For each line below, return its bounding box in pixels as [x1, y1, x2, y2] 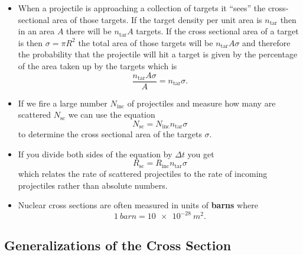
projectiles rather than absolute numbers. [18, 179, 168, 191]
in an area [18, 25, 55, 37]
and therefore [242, 36, 291, 49]
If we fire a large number [18, 96, 107, 109]
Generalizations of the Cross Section [4, 235, 232, 254]
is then [18, 36, 43, 49]
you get [187, 147, 214, 160]
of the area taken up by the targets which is [18, 59, 177, 72]
